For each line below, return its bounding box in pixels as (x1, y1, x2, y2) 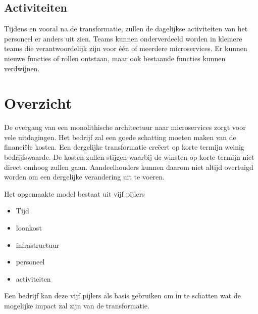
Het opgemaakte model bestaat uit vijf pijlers (4, 188, 145, 199)
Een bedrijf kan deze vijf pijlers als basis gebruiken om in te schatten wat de (4, 290, 241, 301)
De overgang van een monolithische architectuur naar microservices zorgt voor (4, 122, 246, 132)
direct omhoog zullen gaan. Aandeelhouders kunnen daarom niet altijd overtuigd (4, 161, 253, 172)
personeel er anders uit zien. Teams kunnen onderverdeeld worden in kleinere (4, 33, 242, 43)
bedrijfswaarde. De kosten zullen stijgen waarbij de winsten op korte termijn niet (4, 152, 254, 162)
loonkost (16, 222, 42, 233)
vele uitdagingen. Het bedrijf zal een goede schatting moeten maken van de (4, 131, 236, 142)
